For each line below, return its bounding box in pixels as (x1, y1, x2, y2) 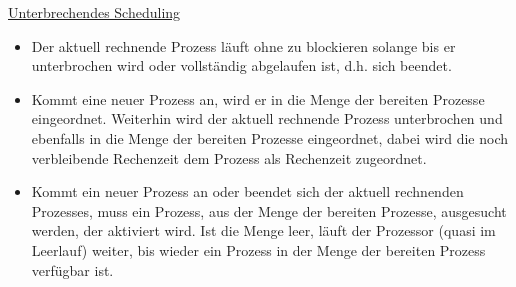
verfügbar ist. (31, 259, 114, 280)
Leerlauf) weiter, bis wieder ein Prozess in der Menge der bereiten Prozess (31, 239, 486, 260)
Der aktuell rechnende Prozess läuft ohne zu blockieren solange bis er (31, 35, 456, 56)
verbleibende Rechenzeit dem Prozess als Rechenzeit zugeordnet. (31, 147, 427, 168)
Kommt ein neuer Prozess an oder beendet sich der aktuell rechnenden (31, 181, 464, 202)
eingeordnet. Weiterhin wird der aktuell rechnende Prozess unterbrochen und (31, 108, 503, 129)
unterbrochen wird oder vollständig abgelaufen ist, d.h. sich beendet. (31, 55, 452, 76)
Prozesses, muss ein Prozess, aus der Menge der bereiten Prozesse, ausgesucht (31, 200, 507, 221)
